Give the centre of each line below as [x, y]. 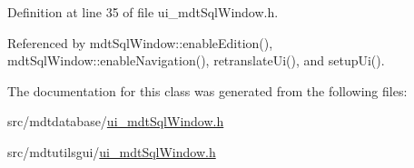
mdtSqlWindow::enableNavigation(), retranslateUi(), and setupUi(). [196, 60]
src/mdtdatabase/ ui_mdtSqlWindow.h [116, 121]
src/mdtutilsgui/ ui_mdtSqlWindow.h [112, 151]
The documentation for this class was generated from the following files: [207, 90]
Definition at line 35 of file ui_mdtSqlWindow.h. [143, 12]
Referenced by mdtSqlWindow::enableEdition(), [140, 42]
